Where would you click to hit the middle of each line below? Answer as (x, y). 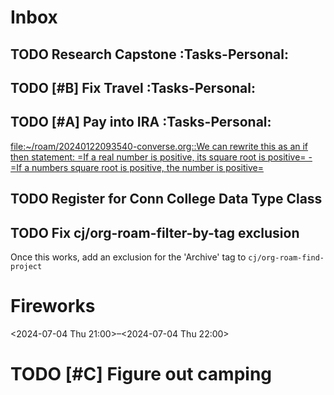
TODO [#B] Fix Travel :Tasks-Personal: (133, 87)
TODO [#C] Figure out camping (141, 374)
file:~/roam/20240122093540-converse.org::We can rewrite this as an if (159, 146)
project (26, 266)
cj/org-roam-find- (286, 257)
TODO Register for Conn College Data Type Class (166, 199)
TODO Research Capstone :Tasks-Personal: (149, 54)
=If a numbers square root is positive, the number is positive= (137, 167)
